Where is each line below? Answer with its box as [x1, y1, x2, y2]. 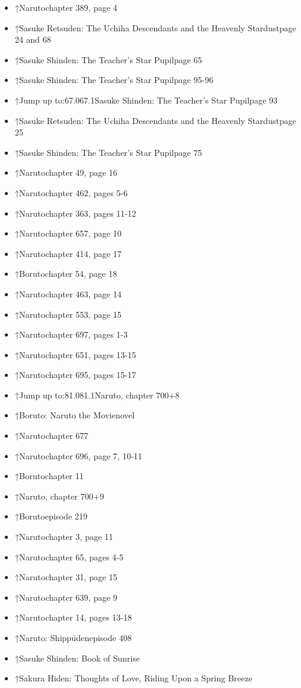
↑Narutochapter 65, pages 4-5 [14, 550, 124, 563]
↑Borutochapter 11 [14, 470, 84, 482]
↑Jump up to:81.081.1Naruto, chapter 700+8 [14, 388, 180, 401]
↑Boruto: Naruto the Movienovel [14, 409, 135, 421]
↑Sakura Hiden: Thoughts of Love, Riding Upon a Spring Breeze [14, 672, 253, 684]
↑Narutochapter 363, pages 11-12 [14, 206, 137, 219]
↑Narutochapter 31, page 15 [14, 571, 117, 583]
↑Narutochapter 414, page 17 [14, 247, 122, 259]
